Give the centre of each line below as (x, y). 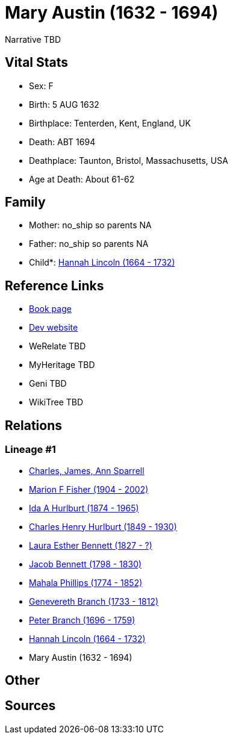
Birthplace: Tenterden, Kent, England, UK (110, 123)
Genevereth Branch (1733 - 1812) (94, 601)
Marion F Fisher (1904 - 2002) (89, 489)
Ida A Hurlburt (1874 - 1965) (84, 508)
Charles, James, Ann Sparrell (87, 470)
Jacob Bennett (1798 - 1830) (85, 564)
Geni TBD (48, 384)
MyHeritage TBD (62, 365)
